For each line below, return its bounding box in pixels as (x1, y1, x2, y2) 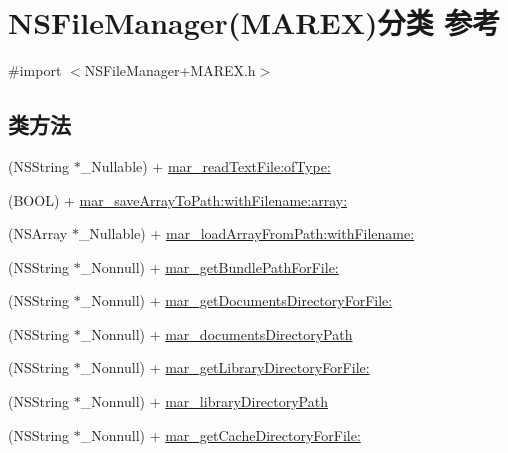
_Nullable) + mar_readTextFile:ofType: (80, 155, 331, 176)
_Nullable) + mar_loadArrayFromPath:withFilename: (78, 223, 415, 244)
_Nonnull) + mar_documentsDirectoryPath (80, 323, 353, 344)
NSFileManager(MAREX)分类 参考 (8, 2, 501, 43)
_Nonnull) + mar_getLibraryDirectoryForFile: (80, 357, 370, 378)
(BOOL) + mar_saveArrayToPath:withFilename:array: (8, 189, 348, 210)
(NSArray (8, 223, 68, 244)
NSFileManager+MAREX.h (84, 60, 256, 81)
